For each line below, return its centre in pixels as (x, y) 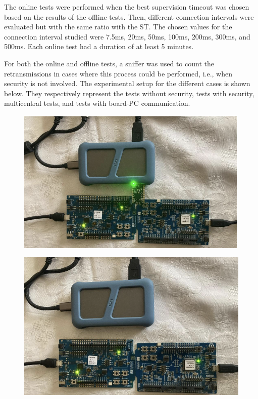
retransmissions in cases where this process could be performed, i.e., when (118, 73)
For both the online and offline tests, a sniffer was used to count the (109, 63)
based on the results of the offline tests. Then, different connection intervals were (129, 16)
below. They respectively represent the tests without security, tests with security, (129, 93)
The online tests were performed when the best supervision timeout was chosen (127, 7)
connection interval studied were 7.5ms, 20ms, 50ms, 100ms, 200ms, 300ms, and (127, 36)
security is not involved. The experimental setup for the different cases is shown (127, 83)
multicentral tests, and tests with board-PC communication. (97, 103)
